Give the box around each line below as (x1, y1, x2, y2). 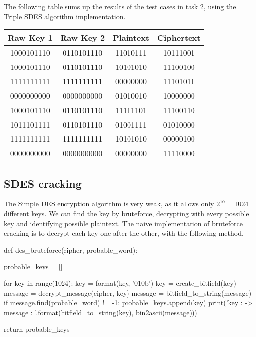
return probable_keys (4, 324, 70, 334)
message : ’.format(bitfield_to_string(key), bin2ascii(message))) (4, 307, 197, 317)
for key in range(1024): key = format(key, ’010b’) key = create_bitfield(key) (4, 277, 237, 288)
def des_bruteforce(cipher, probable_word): (4, 244, 138, 255)
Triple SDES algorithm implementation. (4, 11, 126, 21)
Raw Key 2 (60, 32, 105, 44)
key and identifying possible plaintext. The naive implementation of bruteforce (4, 218, 243, 228)
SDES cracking (4, 175, 82, 191)
